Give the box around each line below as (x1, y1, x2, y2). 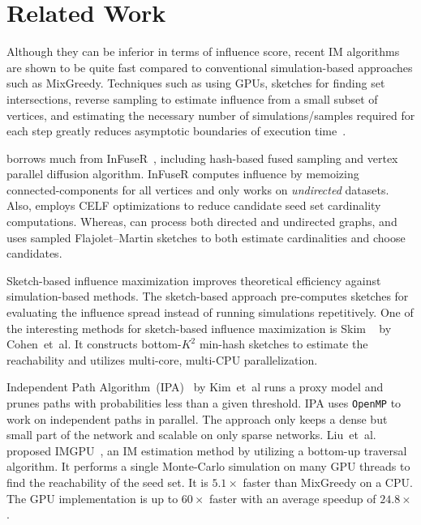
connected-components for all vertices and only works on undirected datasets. (6, 181, 389, 198)
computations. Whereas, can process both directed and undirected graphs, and (6, 213, 397, 230)
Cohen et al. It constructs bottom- (6, 335, 182, 352)
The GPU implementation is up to (6, 489, 178, 506)
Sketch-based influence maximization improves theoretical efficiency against (6, 271, 381, 288)
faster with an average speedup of (209, 489, 376, 506)
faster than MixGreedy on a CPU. (243, 474, 413, 491)
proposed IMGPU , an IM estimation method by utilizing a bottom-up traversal (6, 442, 407, 459)
